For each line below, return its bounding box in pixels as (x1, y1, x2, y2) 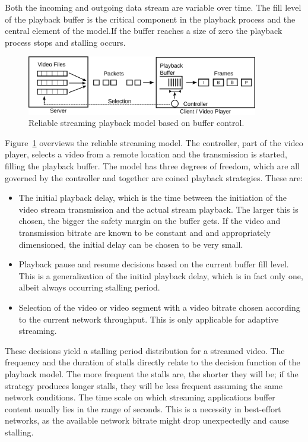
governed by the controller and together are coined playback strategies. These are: (5, 171, 303, 184)
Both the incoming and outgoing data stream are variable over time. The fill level (5, 1, 301, 13)
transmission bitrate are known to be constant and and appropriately (18, 226, 271, 238)
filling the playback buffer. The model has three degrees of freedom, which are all (5, 160, 300, 172)
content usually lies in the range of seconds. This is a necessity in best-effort (5, 402, 281, 415)
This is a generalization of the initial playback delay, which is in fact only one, (18, 269, 303, 282)
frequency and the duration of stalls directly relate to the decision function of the (5, 356, 300, 368)
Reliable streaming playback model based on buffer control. (28, 116, 245, 129)
